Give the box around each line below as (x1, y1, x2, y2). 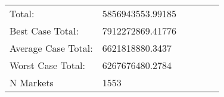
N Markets (10, 76, 54, 89)
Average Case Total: (10, 41, 93, 55)
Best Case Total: (10, 24, 79, 37)
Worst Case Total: (10, 58, 85, 72)
